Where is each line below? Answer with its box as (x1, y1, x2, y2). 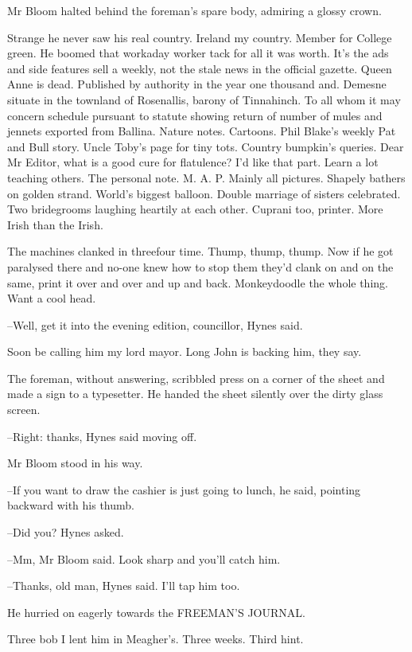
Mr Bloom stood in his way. (7, 455, 143, 471)
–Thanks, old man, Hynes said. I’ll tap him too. (7, 577, 240, 594)
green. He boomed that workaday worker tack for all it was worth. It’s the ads (7, 45, 389, 61)
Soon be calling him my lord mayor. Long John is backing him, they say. (7, 343, 362, 360)
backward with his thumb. (7, 497, 134, 513)
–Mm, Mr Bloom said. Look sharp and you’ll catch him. (7, 550, 281, 567)
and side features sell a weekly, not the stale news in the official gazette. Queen (7, 60, 392, 76)
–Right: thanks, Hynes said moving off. (7, 428, 197, 444)
